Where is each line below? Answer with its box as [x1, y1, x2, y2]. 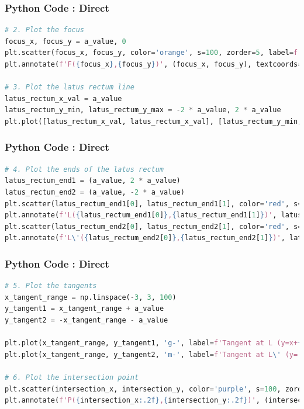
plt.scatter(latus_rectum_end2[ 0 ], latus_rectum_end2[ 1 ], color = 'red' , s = [5, 222, 302, 231]
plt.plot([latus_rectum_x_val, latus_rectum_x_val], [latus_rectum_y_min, [5, 117, 302, 126]
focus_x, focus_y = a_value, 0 [5, 37, 126, 46]
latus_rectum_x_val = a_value [5, 94, 122, 103]
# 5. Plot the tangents [5, 282, 97, 290]
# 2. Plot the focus [5, 26, 85, 34]
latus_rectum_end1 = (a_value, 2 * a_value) [5, 176, 181, 185]
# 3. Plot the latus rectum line [5, 83, 134, 92]
